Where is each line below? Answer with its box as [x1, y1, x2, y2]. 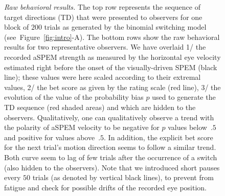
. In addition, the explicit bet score [104, 132, 213, 142]
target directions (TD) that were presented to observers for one [4, 11, 202, 22]
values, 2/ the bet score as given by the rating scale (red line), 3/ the [4, 81, 221, 92]
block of [4, 21, 29, 32]
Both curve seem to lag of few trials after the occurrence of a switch [4, 151, 217, 162]
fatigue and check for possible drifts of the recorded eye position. [4, 182, 207, 192]
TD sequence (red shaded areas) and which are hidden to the [4, 101, 196, 112]
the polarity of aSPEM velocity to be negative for [4, 122, 160, 133]
